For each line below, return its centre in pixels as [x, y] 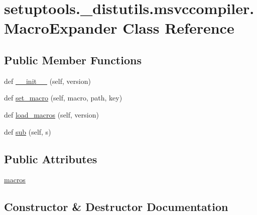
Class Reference [178, 28]
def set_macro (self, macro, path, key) [63, 98]
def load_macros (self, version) [51, 114]
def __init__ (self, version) [47, 81]
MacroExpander [61, 28]
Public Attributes [51, 158]
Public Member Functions [73, 60]
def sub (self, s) [28, 131]
